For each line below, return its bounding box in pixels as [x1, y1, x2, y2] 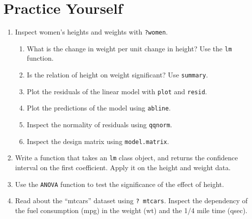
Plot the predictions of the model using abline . [27, 103, 171, 113]
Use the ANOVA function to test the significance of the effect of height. [15, 179, 224, 189]
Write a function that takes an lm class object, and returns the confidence [15, 152, 238, 163]
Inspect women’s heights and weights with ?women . [15, 27, 168, 37]
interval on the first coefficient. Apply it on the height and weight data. [15, 162, 231, 172]
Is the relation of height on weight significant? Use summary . [27, 70, 208, 80]
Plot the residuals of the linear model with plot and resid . [27, 86, 207, 96]
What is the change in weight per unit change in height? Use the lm [27, 43, 232, 53]
